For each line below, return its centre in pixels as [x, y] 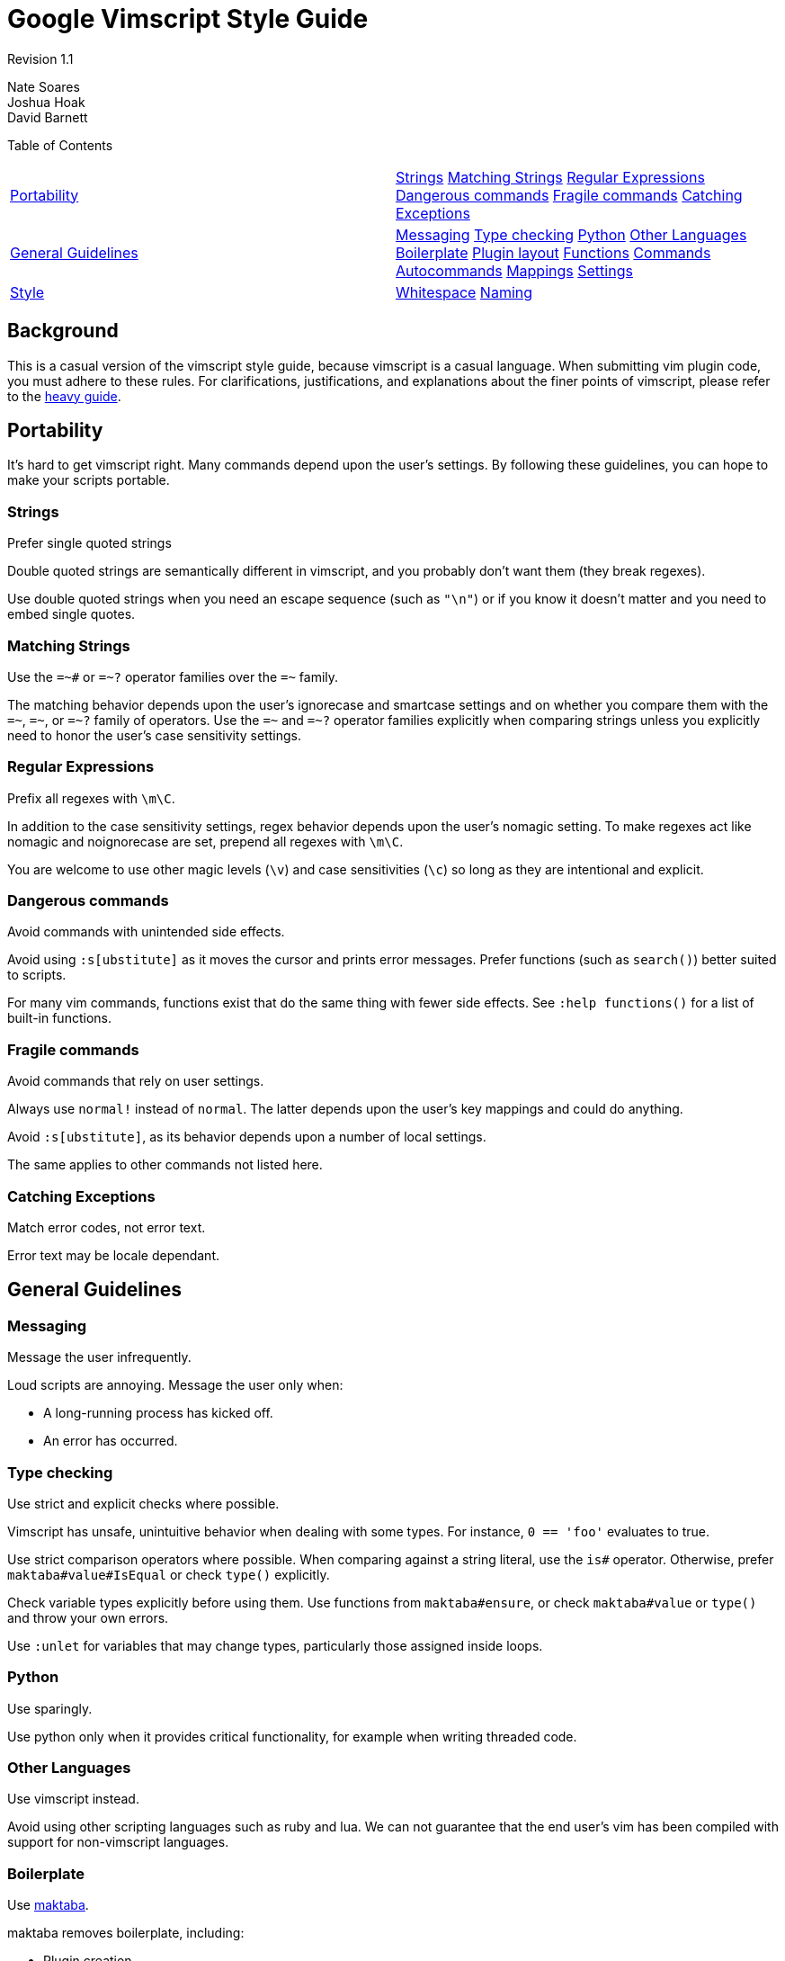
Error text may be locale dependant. [113, 1255]
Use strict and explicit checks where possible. [143, 1503]
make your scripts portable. [89, 480]
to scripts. [37, 975]
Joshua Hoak [46, 102]
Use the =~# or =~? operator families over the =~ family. [173, 676]
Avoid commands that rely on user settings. [136, 1081]
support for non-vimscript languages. [118, 1842]
